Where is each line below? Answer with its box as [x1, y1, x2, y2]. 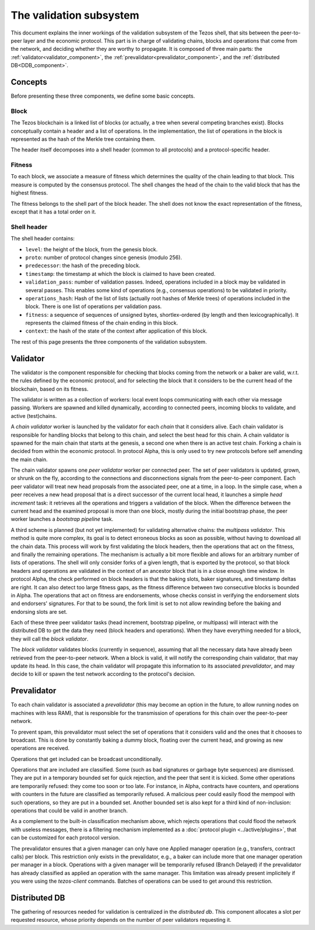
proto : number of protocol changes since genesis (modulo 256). [25, 254, 182, 261]
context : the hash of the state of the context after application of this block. [25, 327, 208, 334]
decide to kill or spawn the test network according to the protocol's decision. [10, 670, 195, 677]
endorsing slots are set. [10, 608, 68, 615]
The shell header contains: [10, 235, 75, 242]
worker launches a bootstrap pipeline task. [10, 516, 114, 523]
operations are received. [10, 745, 70, 752]
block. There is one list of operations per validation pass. [25, 303, 162, 310]
